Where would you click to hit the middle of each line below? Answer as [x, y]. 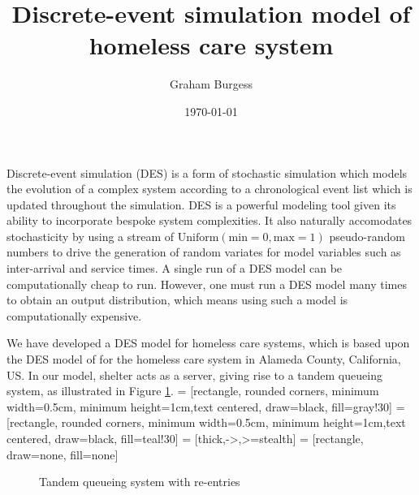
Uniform [198, 237]
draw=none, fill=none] [63, 454]
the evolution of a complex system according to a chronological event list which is [209, 189]
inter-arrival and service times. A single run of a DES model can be [175, 268]
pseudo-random [367, 236]
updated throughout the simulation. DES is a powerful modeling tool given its [201, 204]
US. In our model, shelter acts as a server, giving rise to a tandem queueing [194, 374]
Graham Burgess [211, 84]
